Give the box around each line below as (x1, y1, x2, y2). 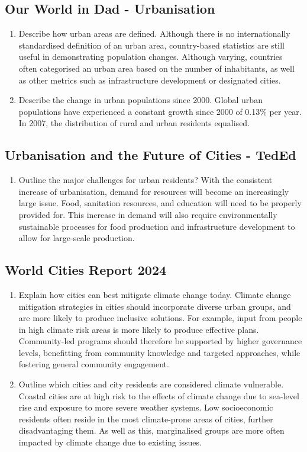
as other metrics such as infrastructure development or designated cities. (18, 73, 281, 86)
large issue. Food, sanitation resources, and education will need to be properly (18, 197, 302, 209)
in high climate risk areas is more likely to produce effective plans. (18, 323, 259, 335)
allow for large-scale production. (18, 232, 135, 244)
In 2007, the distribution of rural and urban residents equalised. (18, 117, 250, 129)
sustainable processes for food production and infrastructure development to (18, 220, 295, 232)
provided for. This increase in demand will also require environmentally (18, 208, 277, 220)
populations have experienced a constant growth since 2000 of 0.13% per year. (18, 105, 302, 117)
